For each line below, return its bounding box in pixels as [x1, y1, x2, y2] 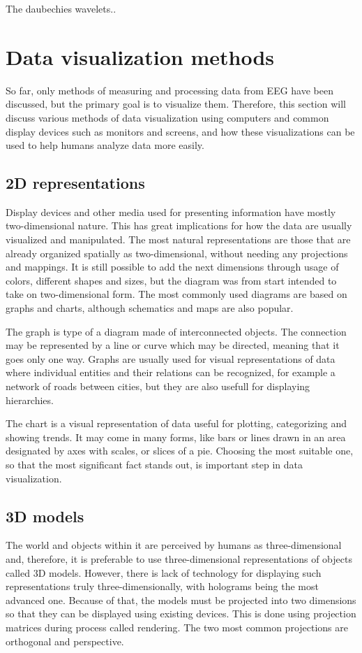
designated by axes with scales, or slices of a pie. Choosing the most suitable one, [6, 443, 354, 458]
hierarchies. [6, 392, 54, 407]
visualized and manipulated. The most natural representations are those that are [6, 232, 351, 247]
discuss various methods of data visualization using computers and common [6, 110, 329, 124]
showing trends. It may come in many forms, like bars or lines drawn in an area [6, 429, 346, 444]
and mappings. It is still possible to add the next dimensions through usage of [6, 259, 339, 274]
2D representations [6, 172, 145, 194]
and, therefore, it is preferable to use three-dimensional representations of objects [6, 551, 352, 566]
